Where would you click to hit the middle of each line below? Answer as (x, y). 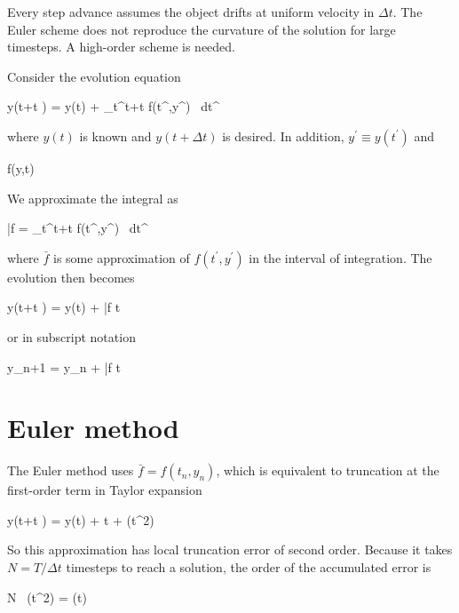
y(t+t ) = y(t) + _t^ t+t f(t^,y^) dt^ (114, 106)
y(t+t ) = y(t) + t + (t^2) (81, 519)
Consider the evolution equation (94, 76)
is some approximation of (122, 257)
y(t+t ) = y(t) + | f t (64, 307)
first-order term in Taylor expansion (105, 490)
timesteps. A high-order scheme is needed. (122, 47)
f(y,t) (21, 167)
